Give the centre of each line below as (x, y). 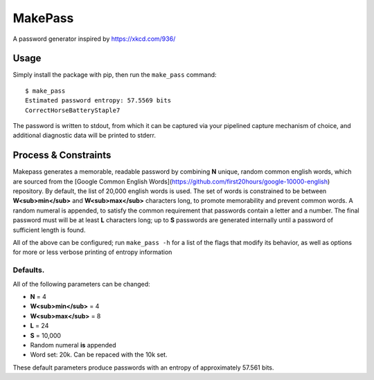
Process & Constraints (62, 155)
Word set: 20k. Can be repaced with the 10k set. (99, 355)
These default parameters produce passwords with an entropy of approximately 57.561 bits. (143, 368)
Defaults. (29, 270)
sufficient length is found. (49, 230)
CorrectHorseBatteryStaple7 (73, 110)
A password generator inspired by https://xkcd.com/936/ (94, 39)
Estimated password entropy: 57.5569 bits (98, 101)
